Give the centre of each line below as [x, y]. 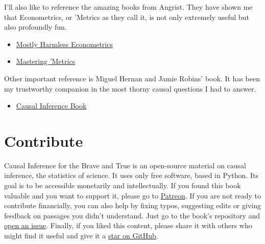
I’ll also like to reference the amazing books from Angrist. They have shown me [128, 7]
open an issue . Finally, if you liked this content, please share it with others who [128, 225]
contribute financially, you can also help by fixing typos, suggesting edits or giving [132, 205]
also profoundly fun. [35, 27]
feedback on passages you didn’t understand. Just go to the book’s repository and [132, 215]
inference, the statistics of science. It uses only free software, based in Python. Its [131, 175]
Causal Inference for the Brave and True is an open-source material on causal [125, 165]
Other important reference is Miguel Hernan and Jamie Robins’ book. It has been [132, 78]
